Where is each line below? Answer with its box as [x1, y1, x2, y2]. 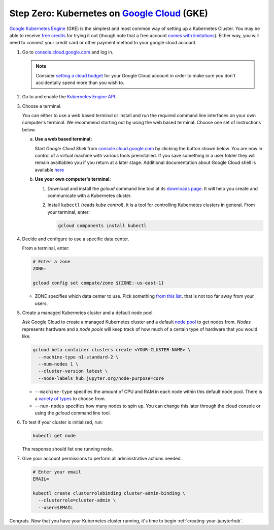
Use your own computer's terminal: [35, 176, 111, 182]
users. [35, 300, 48, 306]
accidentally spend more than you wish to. [36, 79, 124, 86]
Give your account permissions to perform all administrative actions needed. [22, 455, 182, 461]
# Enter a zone [32, 259, 71, 265]
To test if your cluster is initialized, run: [22, 419, 104, 425]
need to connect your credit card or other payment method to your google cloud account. [9, 40, 197, 46]
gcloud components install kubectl [58, 222, 147, 229]
